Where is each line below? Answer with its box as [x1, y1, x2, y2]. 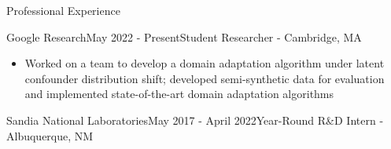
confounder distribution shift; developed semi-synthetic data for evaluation [24, 70, 385, 86]
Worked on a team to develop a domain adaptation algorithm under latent [24, 55, 385, 71]
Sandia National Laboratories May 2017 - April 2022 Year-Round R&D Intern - [6, 111, 384, 128]
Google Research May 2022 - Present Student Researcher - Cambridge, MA [6, 28, 362, 45]
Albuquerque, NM [6, 127, 94, 144]
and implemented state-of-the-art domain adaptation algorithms [24, 85, 334, 102]
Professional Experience [6, 2, 120, 18]
